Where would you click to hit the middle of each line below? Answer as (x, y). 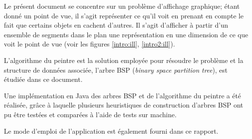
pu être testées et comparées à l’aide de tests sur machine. (90, 114)
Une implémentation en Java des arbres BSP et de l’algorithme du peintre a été (123, 95)
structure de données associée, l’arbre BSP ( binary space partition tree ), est (116, 69)
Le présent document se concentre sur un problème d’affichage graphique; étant (122, 6)
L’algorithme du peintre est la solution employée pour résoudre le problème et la (124, 60)
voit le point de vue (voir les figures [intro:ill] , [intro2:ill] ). (90, 44)
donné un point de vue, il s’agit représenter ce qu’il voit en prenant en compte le (124, 15)
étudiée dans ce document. (43, 79)
